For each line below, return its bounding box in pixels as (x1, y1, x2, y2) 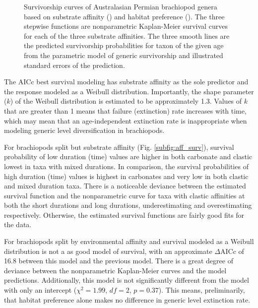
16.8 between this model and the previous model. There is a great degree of (4, 255, 233, 266)
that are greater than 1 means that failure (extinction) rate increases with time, (4, 105, 247, 116)
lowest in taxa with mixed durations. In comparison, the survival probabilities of (4, 161, 249, 171)
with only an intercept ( (4, 285, 77, 295)
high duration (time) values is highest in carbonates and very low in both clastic (4, 171, 249, 181)
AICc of (220, 246, 244, 256)
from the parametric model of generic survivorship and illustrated (24, 50, 223, 60)
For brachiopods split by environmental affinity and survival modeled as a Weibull (4, 236, 254, 246)
